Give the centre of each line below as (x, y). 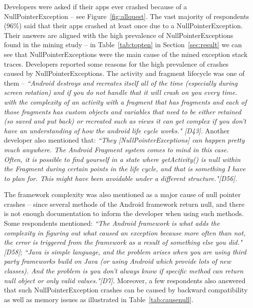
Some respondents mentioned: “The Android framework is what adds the (112, 223)
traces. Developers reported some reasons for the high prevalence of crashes (116, 63)
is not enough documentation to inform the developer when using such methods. (124, 213)
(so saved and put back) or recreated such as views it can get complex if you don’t (125, 121)
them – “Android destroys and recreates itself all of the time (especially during (121, 82)
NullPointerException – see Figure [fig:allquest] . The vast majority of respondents (126, 16)
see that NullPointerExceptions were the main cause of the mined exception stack (126, 54)
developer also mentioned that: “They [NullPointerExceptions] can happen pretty (124, 140)
